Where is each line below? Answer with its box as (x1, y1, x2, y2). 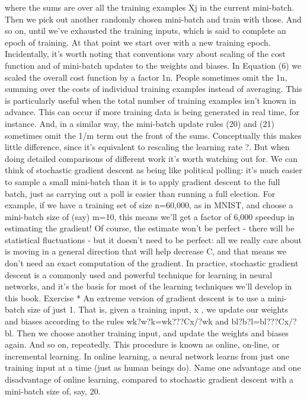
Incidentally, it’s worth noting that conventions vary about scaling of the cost (5, 47, 286, 60)
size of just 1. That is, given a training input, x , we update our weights (27, 303, 288, 316)
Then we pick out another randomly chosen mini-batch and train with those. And (5, 12, 302, 25)
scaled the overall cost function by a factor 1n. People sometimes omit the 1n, (5, 71, 287, 83)
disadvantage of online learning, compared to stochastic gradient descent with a (5, 373, 293, 385)
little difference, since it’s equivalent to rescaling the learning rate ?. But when (5, 141, 290, 153)
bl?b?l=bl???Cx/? (231, 315, 297, 327)
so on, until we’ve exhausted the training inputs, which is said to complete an (5, 24, 286, 37)
